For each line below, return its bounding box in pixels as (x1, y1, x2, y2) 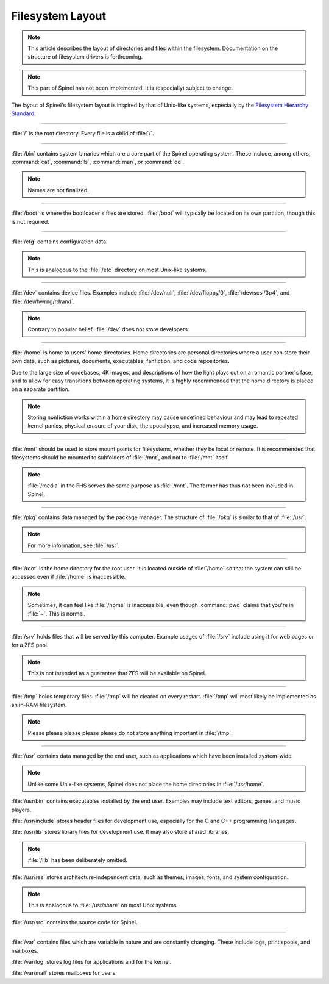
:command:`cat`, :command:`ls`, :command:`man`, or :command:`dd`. (11, 159, 185, 166)
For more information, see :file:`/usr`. (27, 542, 120, 549)
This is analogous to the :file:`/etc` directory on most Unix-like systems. (27, 266, 207, 273)
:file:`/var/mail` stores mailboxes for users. (11, 969, 117, 977)
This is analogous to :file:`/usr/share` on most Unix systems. (27, 902, 179, 909)
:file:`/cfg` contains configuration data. (11, 238, 108, 245)
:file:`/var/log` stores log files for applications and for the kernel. (11, 958, 172, 965)
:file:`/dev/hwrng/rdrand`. (11, 298, 75, 305)
